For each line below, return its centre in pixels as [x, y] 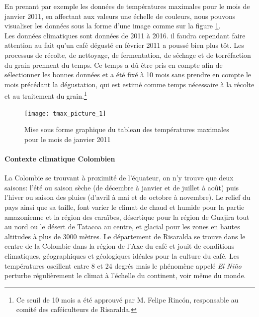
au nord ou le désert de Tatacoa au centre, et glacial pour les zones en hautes [122, 227]
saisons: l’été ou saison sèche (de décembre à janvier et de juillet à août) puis [122, 187]
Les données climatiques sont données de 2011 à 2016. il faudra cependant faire [125, 35]
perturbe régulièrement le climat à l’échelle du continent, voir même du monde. [125, 275]
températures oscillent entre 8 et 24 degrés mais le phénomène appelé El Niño [123, 265]
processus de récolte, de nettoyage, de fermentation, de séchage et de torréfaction [128, 55]
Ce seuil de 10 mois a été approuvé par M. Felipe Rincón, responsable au [127, 299]
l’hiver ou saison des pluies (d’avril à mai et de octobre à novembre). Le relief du [128, 197]
